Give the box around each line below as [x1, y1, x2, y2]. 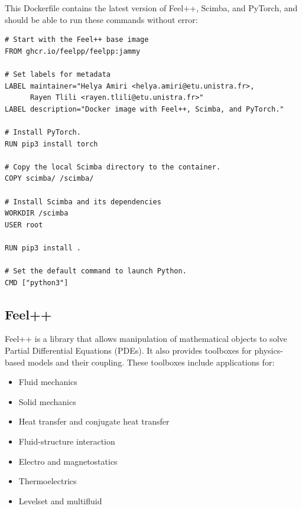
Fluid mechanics [18, 376, 77, 388]
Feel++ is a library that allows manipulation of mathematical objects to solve [5, 332, 287, 345]
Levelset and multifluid [18, 494, 102, 507]
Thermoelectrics [18, 475, 77, 487]
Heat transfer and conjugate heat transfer [18, 415, 170, 428]
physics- [254, 344, 283, 357]
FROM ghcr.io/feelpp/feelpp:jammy [5, 47, 141, 56]
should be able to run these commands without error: [5, 13, 198, 25]
